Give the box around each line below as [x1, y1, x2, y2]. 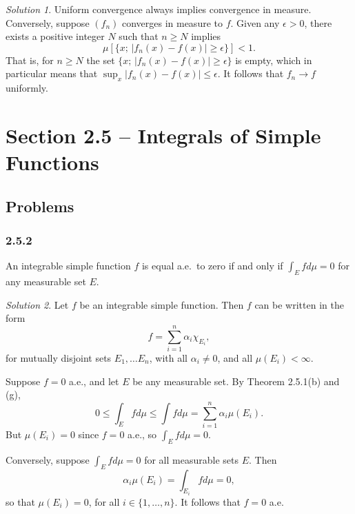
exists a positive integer [6, 29, 105, 43]
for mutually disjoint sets [6, 351, 112, 365]
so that [6, 494, 35, 508]
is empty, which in [235, 52, 312, 67]
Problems [6, 195, 74, 216]
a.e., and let [69, 373, 119, 388]
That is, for [6, 52, 54, 67]
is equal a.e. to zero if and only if [141, 258, 283, 273]
